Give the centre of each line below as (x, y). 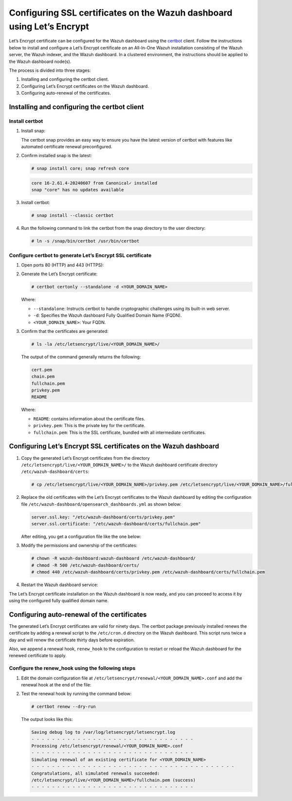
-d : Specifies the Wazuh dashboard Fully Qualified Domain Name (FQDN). (108, 315)
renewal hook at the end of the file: (56, 685)
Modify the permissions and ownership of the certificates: (79, 545)
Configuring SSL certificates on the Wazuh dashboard (121, 13)
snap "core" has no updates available (78, 190)
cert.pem (42, 370)
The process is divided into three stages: (50, 70)
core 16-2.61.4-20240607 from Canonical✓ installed (94, 183)
